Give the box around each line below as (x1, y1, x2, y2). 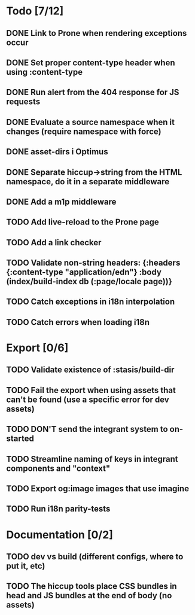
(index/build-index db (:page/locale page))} (6, 276, 172, 287)
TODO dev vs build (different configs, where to (6, 552, 184, 562)
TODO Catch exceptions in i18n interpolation (6, 297, 175, 307)
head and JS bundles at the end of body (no (6, 590, 172, 601)
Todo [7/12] (6, 4, 64, 18)
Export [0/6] (6, 341, 69, 355)
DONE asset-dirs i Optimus (6, 147, 109, 157)
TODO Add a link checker (6, 238, 102, 248)
